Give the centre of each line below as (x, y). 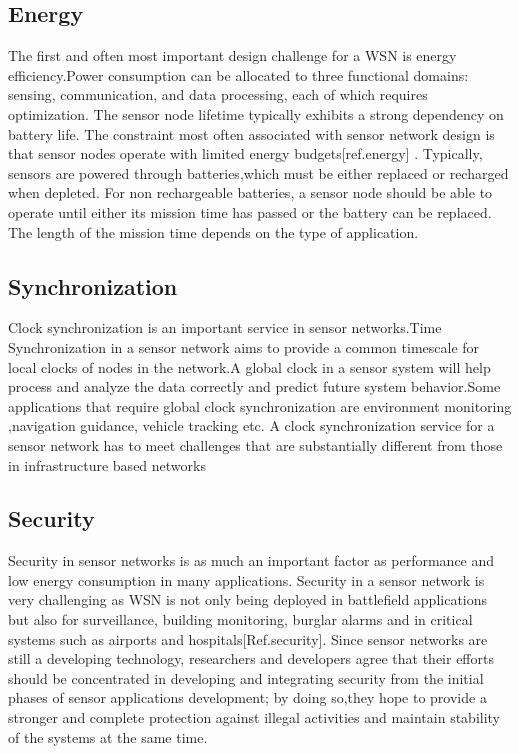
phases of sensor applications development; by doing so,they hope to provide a (247, 697)
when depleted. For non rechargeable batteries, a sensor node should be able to (250, 192)
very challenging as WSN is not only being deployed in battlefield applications (248, 599)
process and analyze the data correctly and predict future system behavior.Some (254, 386)
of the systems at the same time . (108, 736)
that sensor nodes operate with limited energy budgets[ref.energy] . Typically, (245, 153)
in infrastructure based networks (107, 464)
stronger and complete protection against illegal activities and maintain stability (254, 717)
